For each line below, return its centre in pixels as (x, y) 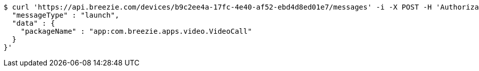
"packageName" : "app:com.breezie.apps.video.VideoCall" (136, 31)
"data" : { (34, 23)
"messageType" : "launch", (66, 15)
